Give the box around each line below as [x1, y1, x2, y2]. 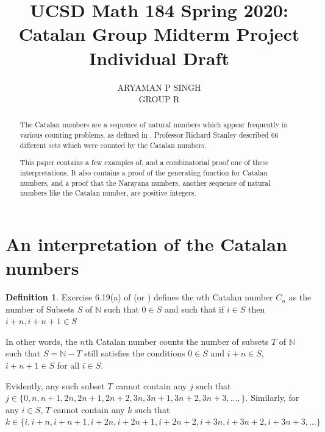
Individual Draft [89, 45, 229, 70]
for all [57, 359, 80, 372]
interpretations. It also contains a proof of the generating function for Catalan [20, 168, 268, 177]
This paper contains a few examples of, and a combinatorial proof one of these [20, 157, 269, 168]
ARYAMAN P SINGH [117, 80, 201, 93]
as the [288, 291, 312, 303]
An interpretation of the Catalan [5, 231, 287, 256]
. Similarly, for [245, 391, 299, 404]
